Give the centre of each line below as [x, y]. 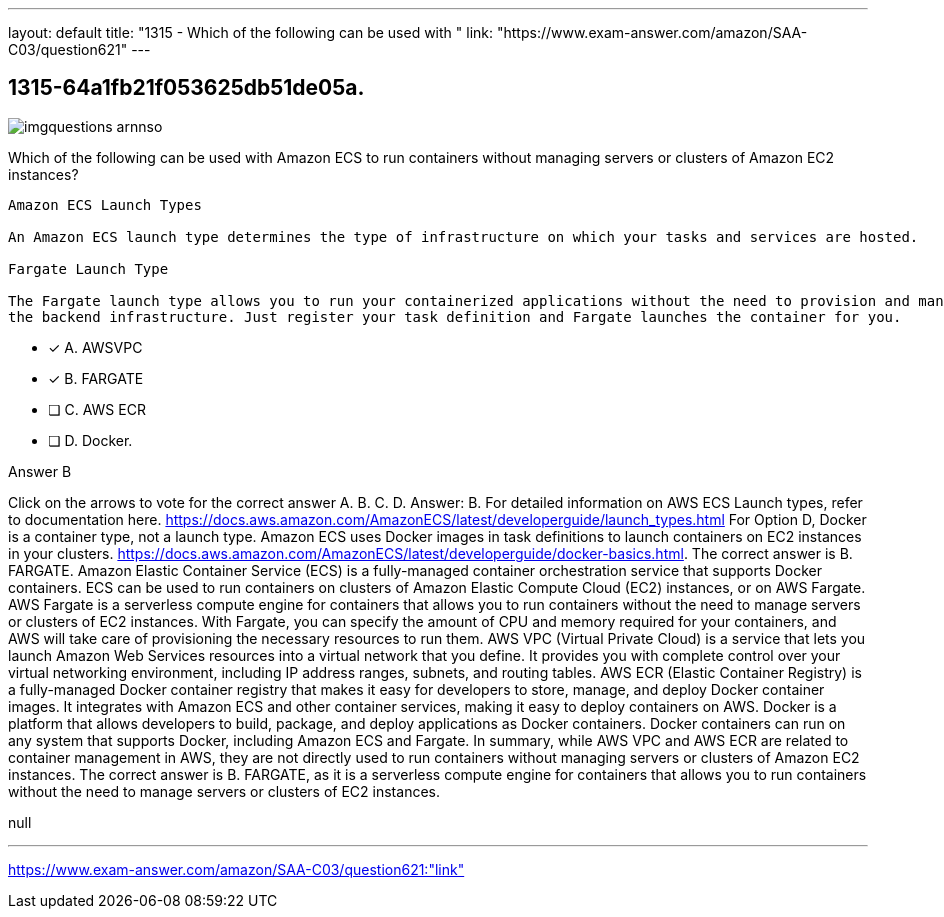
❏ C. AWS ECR [97, 409]
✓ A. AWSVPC [95, 347]
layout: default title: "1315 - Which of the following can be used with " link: [251, 32]
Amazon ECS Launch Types [105, 204]
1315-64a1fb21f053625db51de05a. [186, 88]
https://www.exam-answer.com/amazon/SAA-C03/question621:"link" [236, 869]
